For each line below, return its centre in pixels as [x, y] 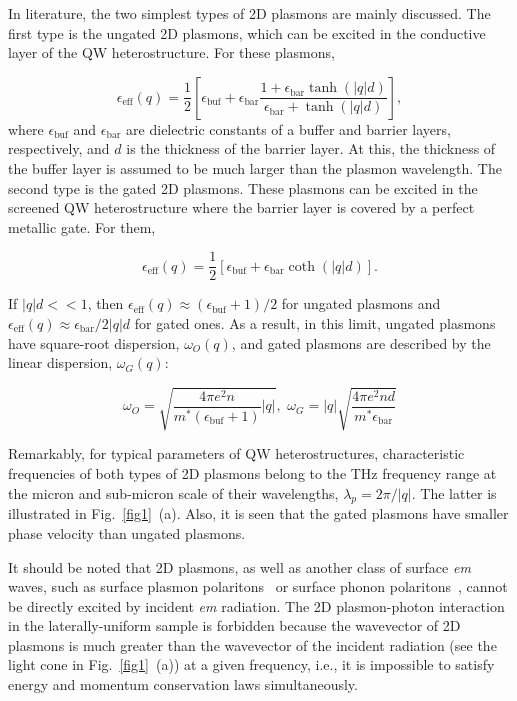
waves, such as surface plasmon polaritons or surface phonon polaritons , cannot [258, 586]
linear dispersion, [60, 362]
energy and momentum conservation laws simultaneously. [183, 684]
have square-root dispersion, [94, 342]
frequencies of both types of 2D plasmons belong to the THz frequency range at [252, 472]
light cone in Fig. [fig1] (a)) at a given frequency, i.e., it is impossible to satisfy [251, 664]
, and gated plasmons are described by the [361, 342]
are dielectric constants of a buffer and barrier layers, [288, 128]
